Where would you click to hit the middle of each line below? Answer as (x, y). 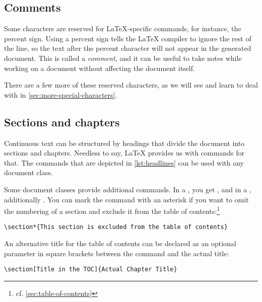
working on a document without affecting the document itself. (100, 68)
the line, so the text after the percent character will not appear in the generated (128, 48)
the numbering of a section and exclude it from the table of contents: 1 (112, 210)
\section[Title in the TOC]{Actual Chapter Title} (91, 270)
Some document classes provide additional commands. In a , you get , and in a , (128, 189)
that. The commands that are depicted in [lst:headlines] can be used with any (124, 162)
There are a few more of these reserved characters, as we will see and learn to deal (131, 85)
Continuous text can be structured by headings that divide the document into (124, 143)
